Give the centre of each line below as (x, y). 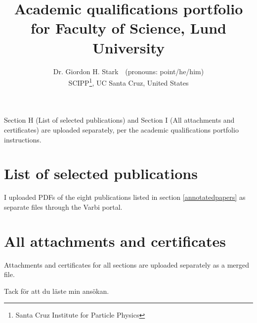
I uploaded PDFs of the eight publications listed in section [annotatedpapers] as (125, 197)
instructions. (23, 139)
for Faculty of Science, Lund (128, 28)
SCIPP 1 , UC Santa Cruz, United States (128, 82)
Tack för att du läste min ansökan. (57, 291)
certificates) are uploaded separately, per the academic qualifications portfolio (121, 129)
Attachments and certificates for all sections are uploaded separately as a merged (127, 264)
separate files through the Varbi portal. (63, 207)
